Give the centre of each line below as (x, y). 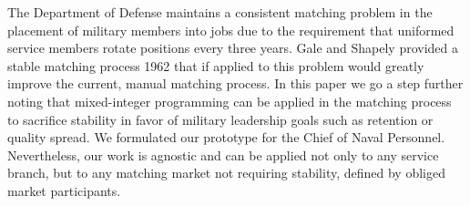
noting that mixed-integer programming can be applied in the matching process (230, 101)
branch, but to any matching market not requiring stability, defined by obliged (226, 173)
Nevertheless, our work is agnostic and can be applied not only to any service (223, 154)
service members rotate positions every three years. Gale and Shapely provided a (233, 48)
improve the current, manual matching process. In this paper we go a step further (235, 83)
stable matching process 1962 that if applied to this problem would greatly (216, 65)
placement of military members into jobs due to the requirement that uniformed (231, 30)
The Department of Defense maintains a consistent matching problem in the (220, 12)
